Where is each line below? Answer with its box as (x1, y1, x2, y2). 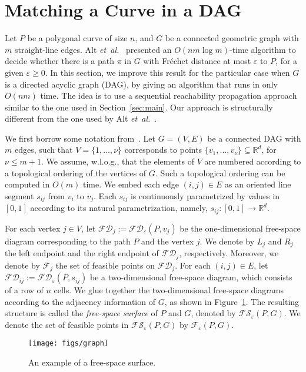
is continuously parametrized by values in (130, 189, 280, 202)
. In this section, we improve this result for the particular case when (45, 66, 290, 78)
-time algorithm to (229, 43, 296, 55)
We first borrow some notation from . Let (5, 132, 156, 144)
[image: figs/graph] (28, 339, 109, 348)
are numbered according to (204, 155, 301, 167)
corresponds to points (124, 143, 202, 156)
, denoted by (191, 307, 236, 319)
